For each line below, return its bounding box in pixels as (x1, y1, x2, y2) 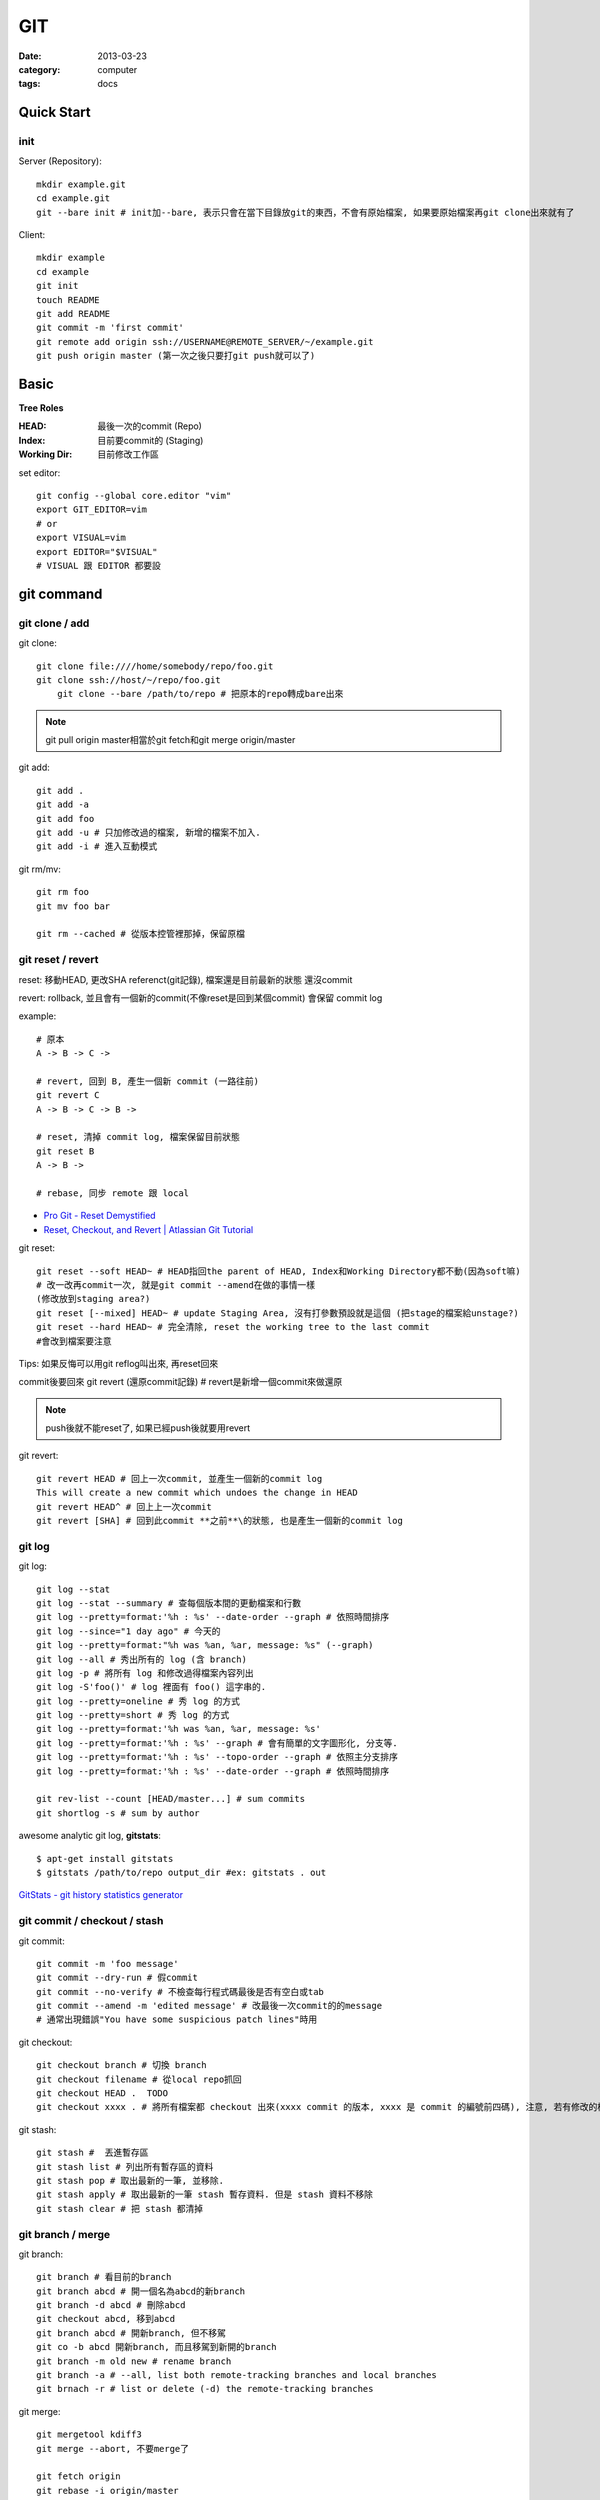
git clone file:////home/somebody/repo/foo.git (36, 660, 274, 672)
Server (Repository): (18, 155, 102, 167)
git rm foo (36, 886, 90, 898)
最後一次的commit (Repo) (97, 420, 202, 432)
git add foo (36, 813, 95, 824)
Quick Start (18, 104, 91, 121)
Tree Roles (18, 402, 64, 414)
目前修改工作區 (97, 448, 159, 460)
